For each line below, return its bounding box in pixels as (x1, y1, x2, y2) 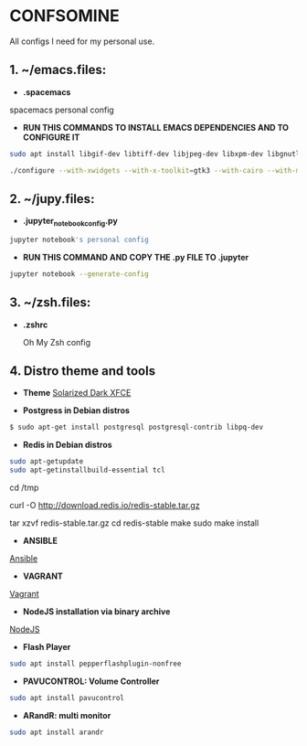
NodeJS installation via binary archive (22, 606, 171, 617)
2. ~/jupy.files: (9, 191, 95, 207)
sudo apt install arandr (9, 728, 104, 737)
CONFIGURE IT (22, 132, 80, 143)
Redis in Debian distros (22, 440, 112, 451)
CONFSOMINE (9, 5, 121, 27)
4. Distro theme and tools (9, 363, 156, 379)
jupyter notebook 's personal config (9, 235, 149, 245)
